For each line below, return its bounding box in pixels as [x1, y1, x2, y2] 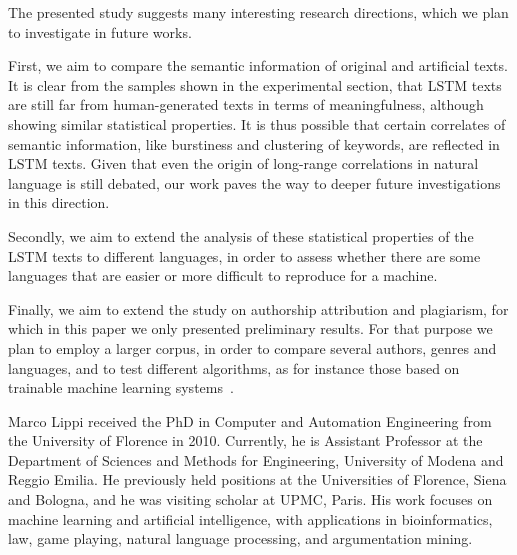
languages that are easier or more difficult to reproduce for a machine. [8, 265, 438, 286]
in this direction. [8, 192, 110, 213]
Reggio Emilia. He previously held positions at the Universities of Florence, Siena [8, 469, 507, 490]
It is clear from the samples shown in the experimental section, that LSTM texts [8, 74, 502, 95]
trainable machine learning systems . [8, 377, 234, 398]
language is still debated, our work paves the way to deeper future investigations [8, 172, 501, 193]
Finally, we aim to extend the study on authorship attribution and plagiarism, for [8, 298, 509, 319]
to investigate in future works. [8, 21, 192, 42]
